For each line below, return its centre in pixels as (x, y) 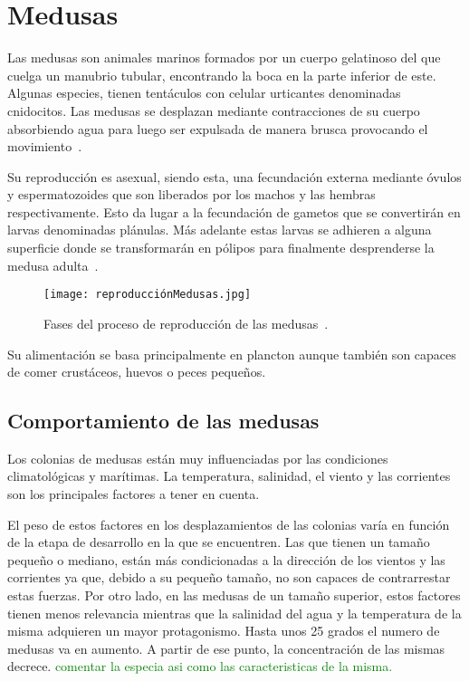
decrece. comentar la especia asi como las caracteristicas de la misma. (200, 666)
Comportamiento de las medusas (163, 421)
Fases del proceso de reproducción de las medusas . (186, 323)
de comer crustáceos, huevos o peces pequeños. (137, 372)
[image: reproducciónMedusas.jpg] (148, 295)
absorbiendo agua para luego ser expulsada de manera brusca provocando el (218, 128)
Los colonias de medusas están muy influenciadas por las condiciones (198, 458)
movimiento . (45, 146)
